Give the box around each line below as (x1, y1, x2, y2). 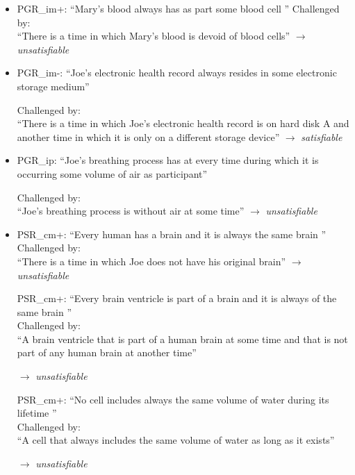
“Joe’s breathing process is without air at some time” (17, 203, 245, 218)
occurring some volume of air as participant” (17, 166, 208, 181)
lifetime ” (17, 406, 57, 420)
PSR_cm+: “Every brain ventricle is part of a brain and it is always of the (17, 291, 337, 306)
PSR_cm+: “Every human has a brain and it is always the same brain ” (17, 226, 327, 241)
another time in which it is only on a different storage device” (17, 129, 280, 144)
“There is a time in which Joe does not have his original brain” (17, 253, 286, 268)
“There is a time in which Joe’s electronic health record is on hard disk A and (17, 116, 349, 131)
